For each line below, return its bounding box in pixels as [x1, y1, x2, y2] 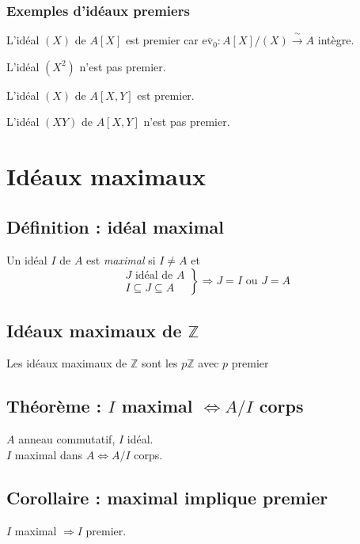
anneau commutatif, [18, 431, 116, 447]
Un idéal [6, 251, 47, 268]
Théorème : [6, 394, 102, 418]
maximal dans [14, 446, 83, 462]
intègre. [317, 32, 354, 48]
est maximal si [86, 251, 156, 268]
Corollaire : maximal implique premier [6, 485, 328, 509]
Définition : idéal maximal [6, 214, 225, 238]
